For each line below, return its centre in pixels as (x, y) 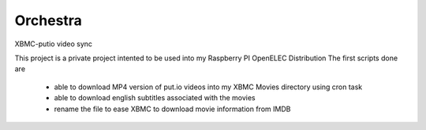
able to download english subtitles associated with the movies (155, 98)
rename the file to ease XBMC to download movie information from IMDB (172, 109)
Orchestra (49, 20)
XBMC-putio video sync (54, 44)
